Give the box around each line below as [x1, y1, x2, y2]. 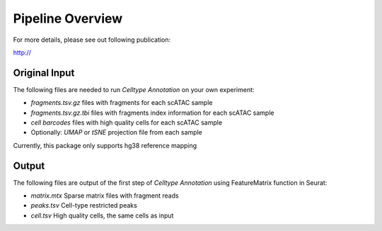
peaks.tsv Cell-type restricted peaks [30, 201, 137, 210]
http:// [13, 48, 32, 57]
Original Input [13, 67, 75, 79]
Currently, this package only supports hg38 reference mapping [13, 141, 197, 150]
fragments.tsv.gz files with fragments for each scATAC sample [30, 98, 213, 107]
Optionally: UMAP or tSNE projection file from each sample [30, 128, 203, 137]
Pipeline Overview [13, 11, 123, 26]
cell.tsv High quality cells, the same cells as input [30, 211, 174, 220]
